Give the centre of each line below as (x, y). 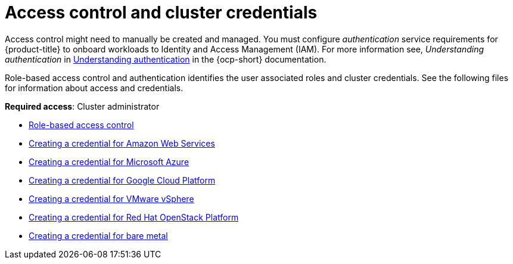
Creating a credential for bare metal (98, 235)
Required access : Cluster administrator (82, 106)
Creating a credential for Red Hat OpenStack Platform (134, 217)
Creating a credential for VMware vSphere (111, 198)
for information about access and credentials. (94, 88)
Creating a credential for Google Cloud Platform (122, 180)
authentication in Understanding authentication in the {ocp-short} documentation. (166, 59)
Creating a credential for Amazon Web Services (122, 143)
